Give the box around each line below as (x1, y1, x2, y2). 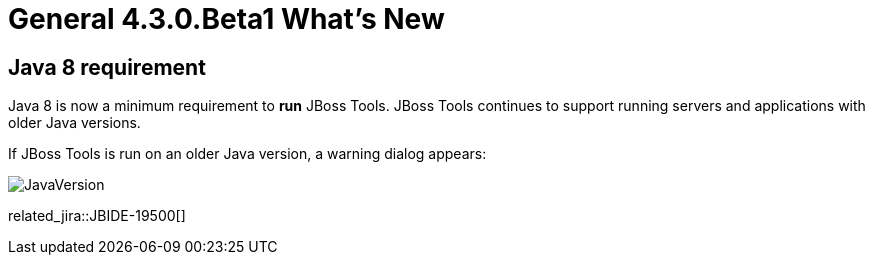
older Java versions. (8, 114, 141, 132)
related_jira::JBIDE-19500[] (8, 207, 186, 225)
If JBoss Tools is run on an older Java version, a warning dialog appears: (8, 145, 487, 163)
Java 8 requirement (8, 54, 206, 80)
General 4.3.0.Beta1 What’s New (8, 2, 445, 36)
